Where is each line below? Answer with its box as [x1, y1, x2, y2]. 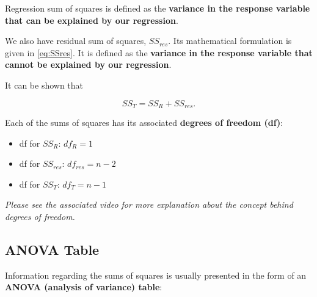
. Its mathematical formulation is [168, 34, 292, 47]
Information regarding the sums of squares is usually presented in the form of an [5, 268, 307, 281]
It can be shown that [5, 78, 84, 91]
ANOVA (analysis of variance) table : [5, 280, 162, 293]
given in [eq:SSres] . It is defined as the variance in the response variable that [5, 46, 313, 59]
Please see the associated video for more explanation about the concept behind [5, 198, 293, 211]
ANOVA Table [5, 240, 100, 258]
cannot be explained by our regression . [5, 58, 172, 71]
